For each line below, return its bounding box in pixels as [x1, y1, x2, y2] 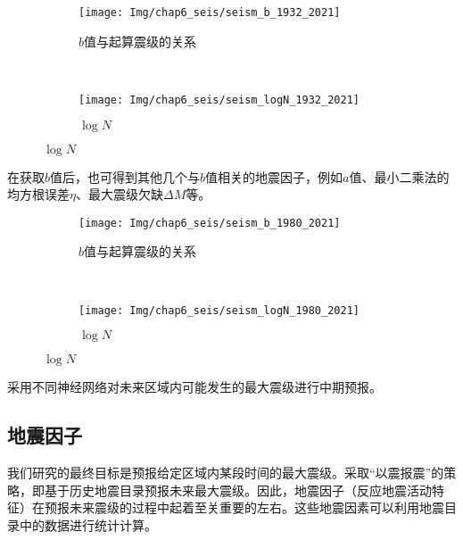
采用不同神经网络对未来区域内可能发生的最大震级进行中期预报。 [7, 378, 382, 396]
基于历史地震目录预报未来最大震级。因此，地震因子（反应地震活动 [44, 480, 432, 499]
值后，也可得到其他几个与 [50, 167, 201, 186]
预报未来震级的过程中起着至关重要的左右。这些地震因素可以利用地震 [44, 498, 444, 517]
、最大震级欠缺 [75, 185, 163, 204]
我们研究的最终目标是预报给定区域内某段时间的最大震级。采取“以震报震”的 [7, 462, 444, 481]
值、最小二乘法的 [349, 167, 450, 186]
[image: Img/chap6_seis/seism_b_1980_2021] [79, 216, 341, 229]
